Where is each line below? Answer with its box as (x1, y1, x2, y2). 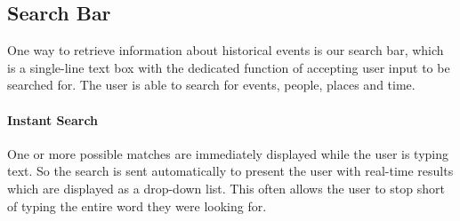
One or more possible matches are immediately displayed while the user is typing (7, 144, 449, 162)
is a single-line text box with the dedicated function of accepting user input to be (7, 58, 450, 76)
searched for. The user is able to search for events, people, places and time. (7, 75, 416, 94)
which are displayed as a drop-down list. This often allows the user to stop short (7, 178, 445, 197)
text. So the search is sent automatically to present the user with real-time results (7, 162, 454, 180)
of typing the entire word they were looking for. (7, 196, 267, 215)
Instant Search (7, 110, 99, 129)
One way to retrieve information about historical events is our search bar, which (7, 41, 444, 59)
